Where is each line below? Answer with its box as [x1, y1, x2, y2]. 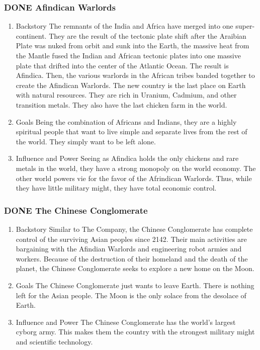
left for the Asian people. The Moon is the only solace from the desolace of [16, 290, 246, 300]
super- [235, 21, 255, 31]
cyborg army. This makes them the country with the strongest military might [16, 326, 255, 337]
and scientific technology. [16, 336, 93, 346]
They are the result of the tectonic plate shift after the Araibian [49, 30, 246, 41]
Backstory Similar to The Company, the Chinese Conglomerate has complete [16, 223, 253, 234]
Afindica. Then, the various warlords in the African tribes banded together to [16, 70, 255, 80]
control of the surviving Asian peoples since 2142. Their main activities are [16, 233, 247, 244]
